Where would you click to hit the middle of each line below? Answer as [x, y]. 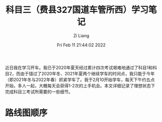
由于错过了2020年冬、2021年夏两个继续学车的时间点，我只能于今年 [87, 73]
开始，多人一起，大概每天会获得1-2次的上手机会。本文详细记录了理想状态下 [80, 85]
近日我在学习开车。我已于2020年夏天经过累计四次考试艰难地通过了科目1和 [79, 68]
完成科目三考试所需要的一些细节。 [39, 92]
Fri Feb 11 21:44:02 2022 [81, 45]
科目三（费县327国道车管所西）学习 [77, 10]
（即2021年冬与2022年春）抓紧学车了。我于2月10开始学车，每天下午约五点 [80, 80]
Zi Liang [81, 35]
